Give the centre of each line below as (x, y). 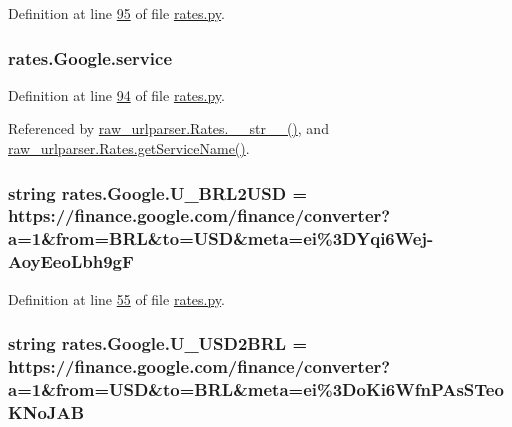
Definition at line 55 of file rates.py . (116, 298)
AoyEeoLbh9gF (71, 261)
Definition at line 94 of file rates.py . (116, 94)
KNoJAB (46, 411)
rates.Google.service (90, 57)
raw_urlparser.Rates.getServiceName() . (129, 148)
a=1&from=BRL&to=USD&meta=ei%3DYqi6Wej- (221, 238)
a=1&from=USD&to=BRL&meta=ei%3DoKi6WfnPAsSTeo (256, 388)
